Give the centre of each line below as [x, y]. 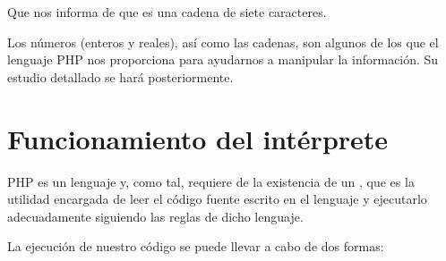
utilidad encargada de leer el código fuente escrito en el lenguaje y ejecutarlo [217, 199]
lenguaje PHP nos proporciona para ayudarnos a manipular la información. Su [223, 59]
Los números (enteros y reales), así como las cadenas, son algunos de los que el [223, 42]
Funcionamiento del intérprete [198, 138]
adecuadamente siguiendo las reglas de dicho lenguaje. [155, 216]
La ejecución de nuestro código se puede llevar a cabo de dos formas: [196, 246]
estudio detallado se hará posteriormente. [120, 76]
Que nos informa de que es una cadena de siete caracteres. [167, 12]
